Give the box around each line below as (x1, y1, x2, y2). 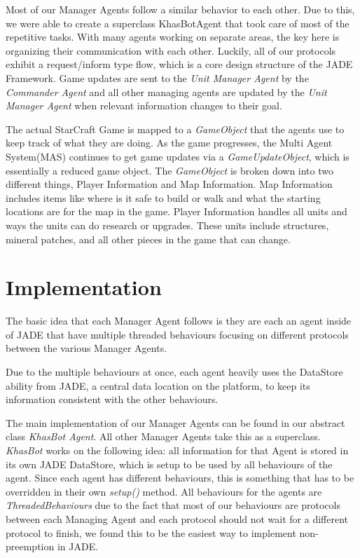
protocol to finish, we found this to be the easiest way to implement (6, 525, 296, 540)
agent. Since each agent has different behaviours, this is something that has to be (6, 470, 354, 485)
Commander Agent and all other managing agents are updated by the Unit (6, 84, 327, 99)
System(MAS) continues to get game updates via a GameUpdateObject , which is (6, 149, 349, 163)
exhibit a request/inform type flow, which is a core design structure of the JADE (6, 57, 353, 72)
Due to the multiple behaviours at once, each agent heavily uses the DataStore (6, 365, 343, 379)
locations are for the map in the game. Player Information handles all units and (6, 204, 347, 219)
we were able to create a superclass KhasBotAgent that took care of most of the (6, 15, 349, 30)
